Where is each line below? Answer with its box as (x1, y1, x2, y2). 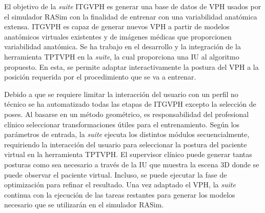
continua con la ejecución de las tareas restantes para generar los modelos (4, 189, 235, 200)
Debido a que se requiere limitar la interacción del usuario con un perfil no (4, 88, 238, 99)
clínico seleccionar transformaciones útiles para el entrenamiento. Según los (4, 119, 240, 129)
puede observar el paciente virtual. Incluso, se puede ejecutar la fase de (4, 169, 227, 180)
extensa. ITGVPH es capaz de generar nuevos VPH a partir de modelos (4, 21, 230, 32)
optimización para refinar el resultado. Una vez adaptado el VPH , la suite (4, 179, 236, 190)
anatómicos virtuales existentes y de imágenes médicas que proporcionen (4, 31, 232, 42)
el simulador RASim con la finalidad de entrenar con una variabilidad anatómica (4, 11, 257, 22)
